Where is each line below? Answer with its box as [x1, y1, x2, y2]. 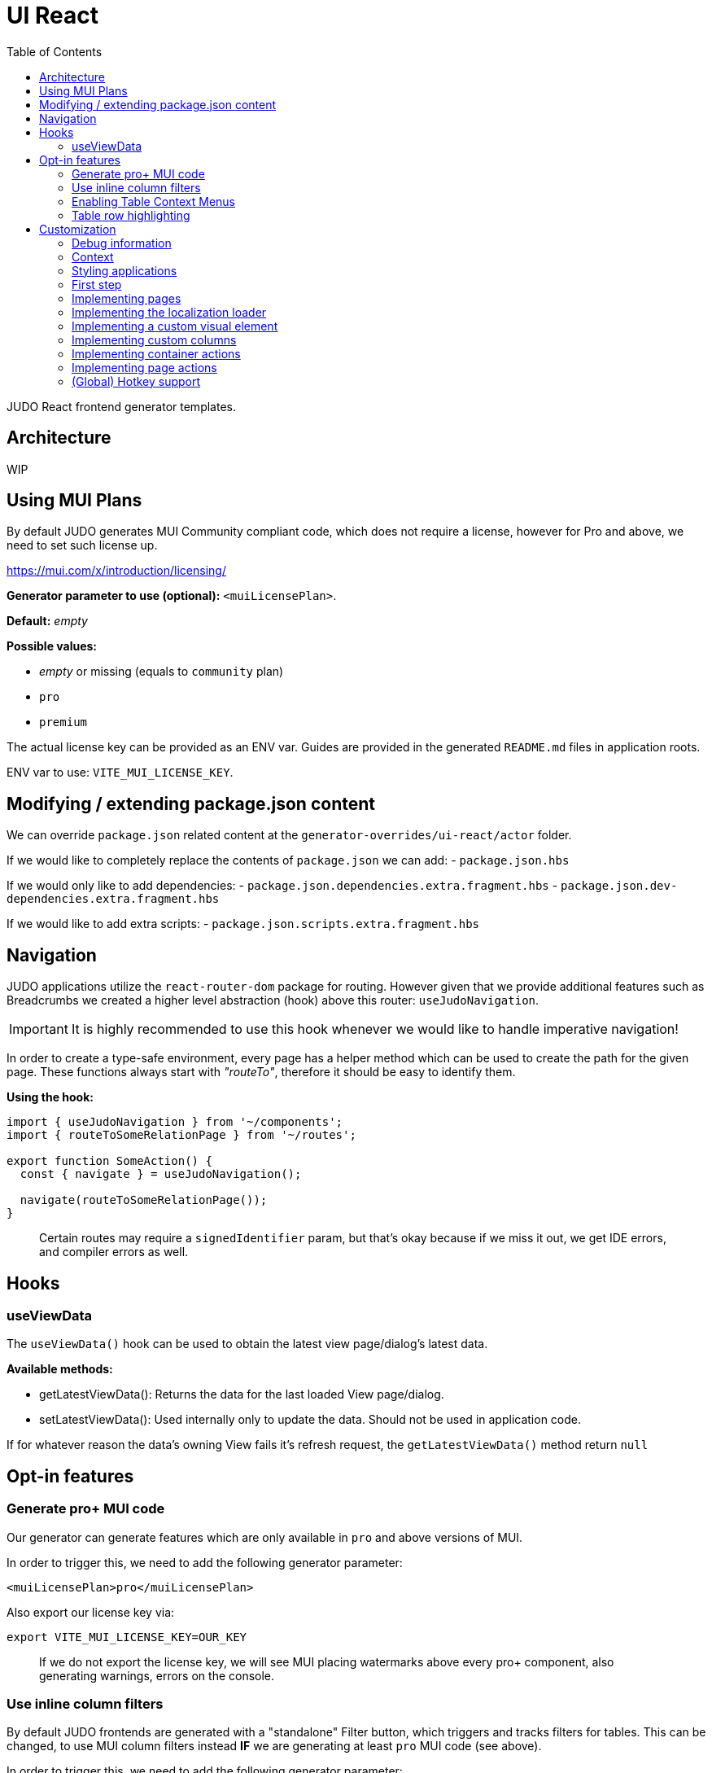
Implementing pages [72, 291, 181, 305]
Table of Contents [7, 44, 103, 59]
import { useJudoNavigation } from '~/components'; [7, 1115, 343, 1129]
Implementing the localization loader [72, 304, 267, 319]
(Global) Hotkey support [72, 374, 201, 388]
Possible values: [7, 639, 98, 654]
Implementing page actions [72, 360, 217, 374]
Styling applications [72, 263, 177, 278]
